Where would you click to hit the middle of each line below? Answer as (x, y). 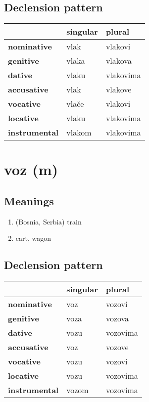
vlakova (119, 61)
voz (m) (31, 169)
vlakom (79, 133)
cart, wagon (33, 238)
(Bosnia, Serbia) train (49, 221)
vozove (117, 347)
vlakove (119, 89)
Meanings (29, 201)
